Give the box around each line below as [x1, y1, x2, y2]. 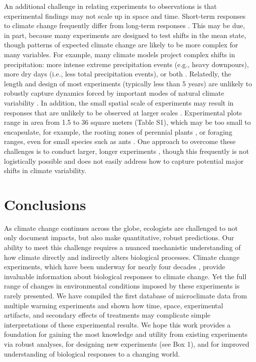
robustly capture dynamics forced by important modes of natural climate [4, 88, 224, 98]
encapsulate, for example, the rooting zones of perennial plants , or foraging [4, 126, 232, 137]
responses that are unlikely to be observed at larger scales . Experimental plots [4, 107, 242, 117]
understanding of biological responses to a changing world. [4, 348, 180, 359]
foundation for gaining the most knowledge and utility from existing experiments [4, 329, 248, 339]
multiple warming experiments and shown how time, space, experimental [4, 300, 224, 310]
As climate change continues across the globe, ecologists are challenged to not [4, 222, 238, 233]
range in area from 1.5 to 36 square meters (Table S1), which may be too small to [4, 117, 251, 127]
